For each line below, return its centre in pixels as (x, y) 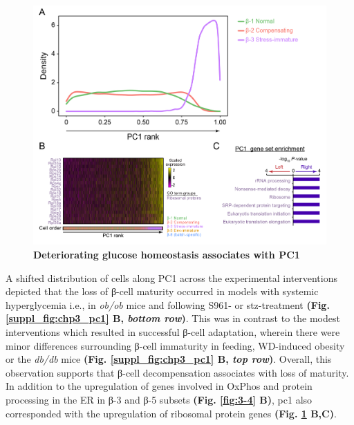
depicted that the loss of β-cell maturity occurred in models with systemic (162, 291)
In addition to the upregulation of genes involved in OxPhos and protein (159, 386)
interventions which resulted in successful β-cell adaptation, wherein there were (173, 332)
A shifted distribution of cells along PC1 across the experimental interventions (171, 277)
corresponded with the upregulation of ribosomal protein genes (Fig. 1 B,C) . (171, 413)
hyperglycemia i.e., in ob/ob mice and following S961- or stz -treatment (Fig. (168, 304)
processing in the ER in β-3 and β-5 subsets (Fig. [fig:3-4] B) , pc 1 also (159, 400)
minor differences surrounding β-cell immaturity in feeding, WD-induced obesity (175, 345)
